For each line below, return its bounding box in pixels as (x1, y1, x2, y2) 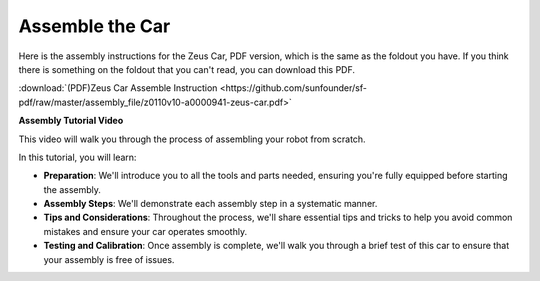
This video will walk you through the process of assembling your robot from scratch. (18, 133, 366, 145)
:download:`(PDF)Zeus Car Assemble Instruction (18, 82, 218, 94)
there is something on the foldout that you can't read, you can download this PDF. (18, 63, 355, 75)
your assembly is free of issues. (43, 253, 175, 265)
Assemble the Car (18, 15, 171, 37)
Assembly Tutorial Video (18, 115, 124, 127)
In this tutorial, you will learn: (18, 151, 137, 163)
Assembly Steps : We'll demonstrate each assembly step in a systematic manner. (43, 198, 378, 210)
